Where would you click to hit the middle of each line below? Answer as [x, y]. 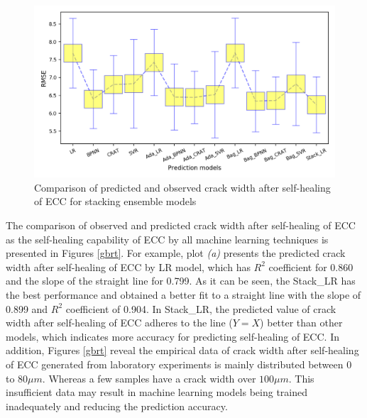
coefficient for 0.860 [311, 266]
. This [301, 378]
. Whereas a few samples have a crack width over [149, 378]
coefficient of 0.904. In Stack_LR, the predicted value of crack [201, 308]
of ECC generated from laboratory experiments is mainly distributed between [175, 364]
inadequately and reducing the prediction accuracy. [117, 406]
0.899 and [27, 308]
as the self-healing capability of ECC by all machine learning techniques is [167, 239]
